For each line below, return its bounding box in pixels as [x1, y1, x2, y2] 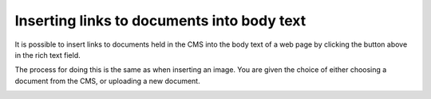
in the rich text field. [14, 50, 81, 59]
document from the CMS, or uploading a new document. [14, 76, 200, 86]
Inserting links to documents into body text [14, 12, 306, 29]
